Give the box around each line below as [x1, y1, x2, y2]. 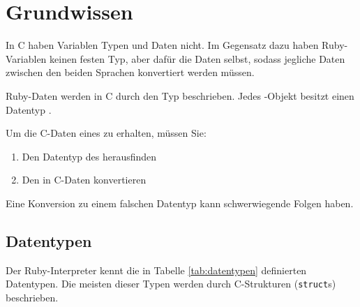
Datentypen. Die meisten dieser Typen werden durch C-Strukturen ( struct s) [6, 276, 336, 291]
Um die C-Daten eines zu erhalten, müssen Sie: [6, 126, 207, 140]
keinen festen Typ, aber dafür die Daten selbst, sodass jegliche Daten [50, 51, 345, 66]
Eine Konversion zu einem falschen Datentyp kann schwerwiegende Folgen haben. [6, 195, 354, 210]
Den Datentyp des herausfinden [22, 149, 157, 163]
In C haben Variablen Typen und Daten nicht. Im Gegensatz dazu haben [6, 38, 319, 52]
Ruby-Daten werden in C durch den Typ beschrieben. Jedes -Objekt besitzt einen [6, 88, 354, 103]
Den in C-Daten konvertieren [22, 172, 147, 187]
